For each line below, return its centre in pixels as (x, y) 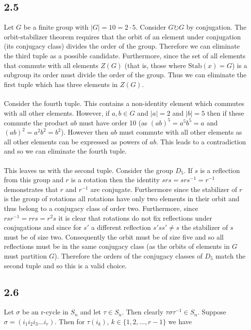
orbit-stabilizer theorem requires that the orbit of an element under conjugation (123, 36)
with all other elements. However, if (57, 113)
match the (230, 255)
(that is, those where (155, 65)
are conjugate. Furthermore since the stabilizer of (164, 189)
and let (91, 312)
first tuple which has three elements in (61, 84)
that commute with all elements (51, 65)
